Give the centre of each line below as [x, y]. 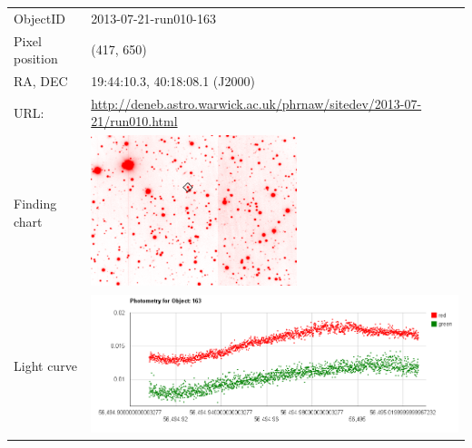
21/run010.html [134, 121]
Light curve [45, 365]
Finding [35, 203]
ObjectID [39, 18]
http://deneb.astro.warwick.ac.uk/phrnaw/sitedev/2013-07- [256, 103]
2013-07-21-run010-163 [153, 18]
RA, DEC [41, 81]
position [36, 58]
